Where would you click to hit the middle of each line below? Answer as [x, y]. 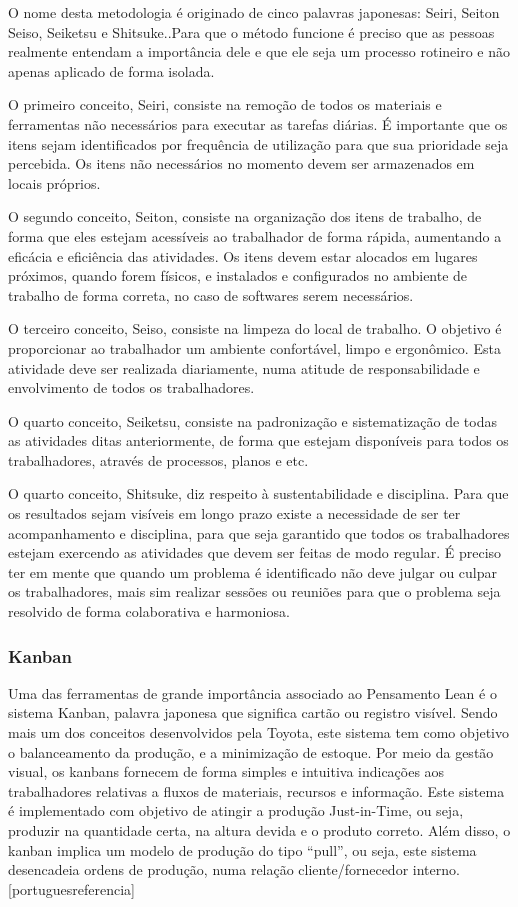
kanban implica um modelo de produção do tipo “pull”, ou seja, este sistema [242, 849]
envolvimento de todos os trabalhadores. [131, 387]
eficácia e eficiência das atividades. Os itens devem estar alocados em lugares [243, 255]
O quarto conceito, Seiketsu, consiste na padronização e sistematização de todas [252, 420]
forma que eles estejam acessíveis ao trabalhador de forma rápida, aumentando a [255, 235]
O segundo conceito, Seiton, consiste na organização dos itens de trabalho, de [245, 216]
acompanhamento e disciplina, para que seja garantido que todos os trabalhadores [259, 532]
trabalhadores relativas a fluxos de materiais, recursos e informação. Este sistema [256, 790]
